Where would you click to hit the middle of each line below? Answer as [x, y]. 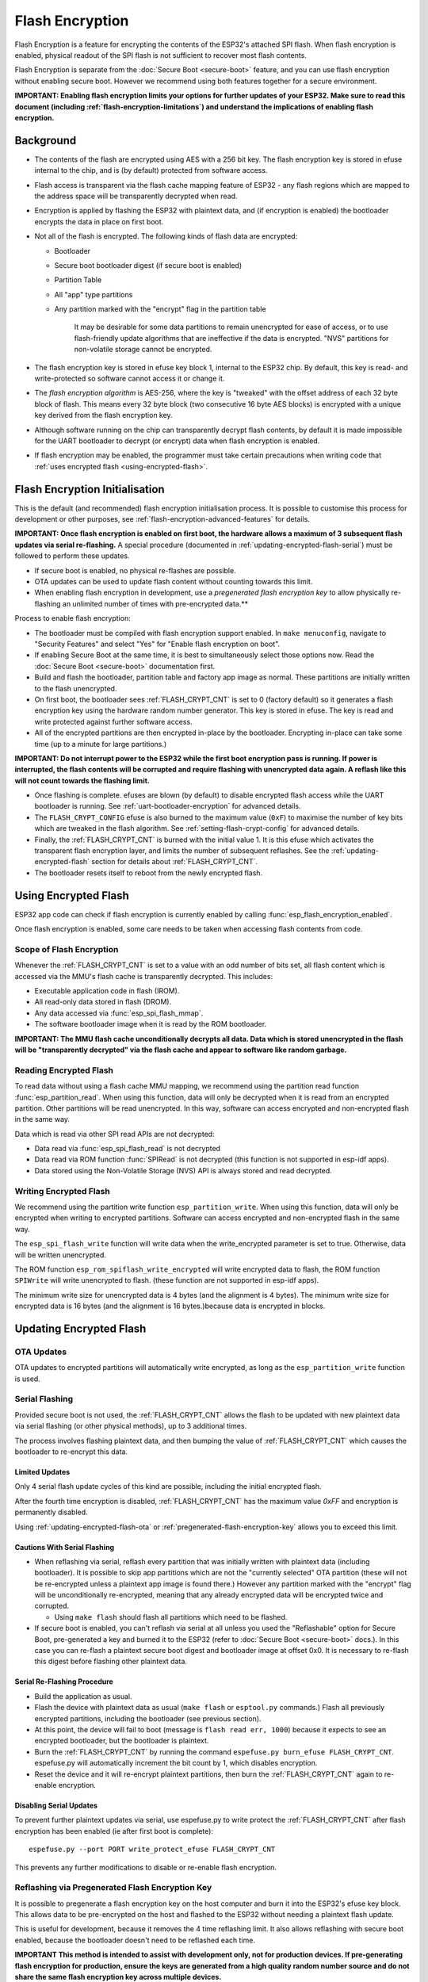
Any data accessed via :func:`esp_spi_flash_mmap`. [119, 1013]
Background [46, 140]
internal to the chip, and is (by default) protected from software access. [151, 170]
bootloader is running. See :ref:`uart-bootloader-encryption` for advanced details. [168, 806]
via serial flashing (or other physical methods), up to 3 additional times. [131, 1426]
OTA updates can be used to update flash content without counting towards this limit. [174, 582]
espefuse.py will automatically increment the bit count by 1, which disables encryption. [176, 1763]
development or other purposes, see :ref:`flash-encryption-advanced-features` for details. [162, 519]
